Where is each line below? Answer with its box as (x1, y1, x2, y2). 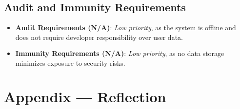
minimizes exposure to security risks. (15, 57, 125, 68)
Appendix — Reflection (4, 86, 166, 106)
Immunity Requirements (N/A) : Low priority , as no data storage (15, 48, 224, 58)
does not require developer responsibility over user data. (15, 32, 183, 42)
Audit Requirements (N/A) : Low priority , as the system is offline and (15, 22, 236, 33)
